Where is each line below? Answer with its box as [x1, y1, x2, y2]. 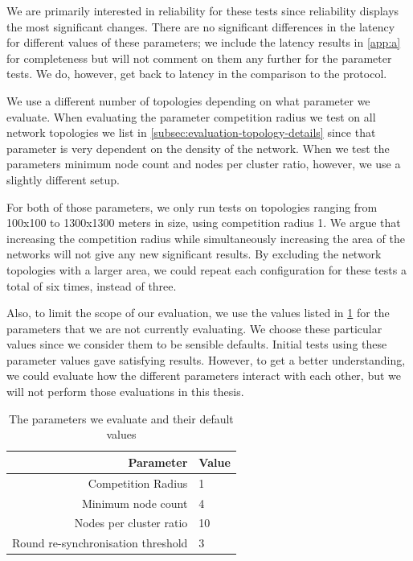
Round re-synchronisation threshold [12, 534, 188, 551]
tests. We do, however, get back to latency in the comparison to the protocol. [6, 65, 387, 82]
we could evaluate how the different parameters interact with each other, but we [6, 367, 401, 384]
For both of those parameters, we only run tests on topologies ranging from [6, 198, 378, 215]
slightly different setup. [6, 171, 120, 188]
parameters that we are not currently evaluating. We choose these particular [6, 320, 382, 336]
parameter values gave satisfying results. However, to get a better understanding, [6, 351, 406, 368]
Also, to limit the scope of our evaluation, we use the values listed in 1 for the [6, 304, 390, 321]
